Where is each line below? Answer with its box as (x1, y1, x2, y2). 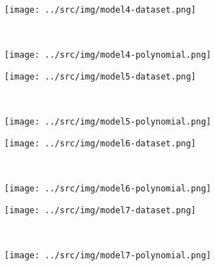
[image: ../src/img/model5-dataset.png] (4, 71, 197, 82)
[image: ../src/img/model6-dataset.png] (4, 138, 197, 148)
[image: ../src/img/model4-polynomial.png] (4, 50, 211, 61)
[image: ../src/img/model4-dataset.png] (4, 5, 197, 15)
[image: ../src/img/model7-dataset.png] (4, 205, 197, 215)
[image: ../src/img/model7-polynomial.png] (4, 250, 211, 260)
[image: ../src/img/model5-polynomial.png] (4, 117, 211, 127)
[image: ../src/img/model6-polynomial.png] (4, 184, 211, 194)
